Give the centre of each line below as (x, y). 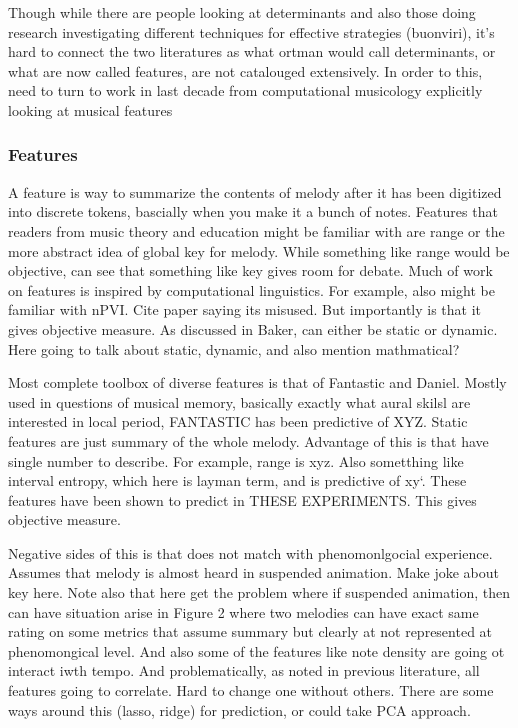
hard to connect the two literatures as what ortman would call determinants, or (252, 51)
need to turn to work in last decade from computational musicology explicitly (245, 90)
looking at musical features (90, 109)
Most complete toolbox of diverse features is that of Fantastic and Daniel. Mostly (257, 382)
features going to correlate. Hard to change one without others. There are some (251, 690)
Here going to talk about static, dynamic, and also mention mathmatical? (234, 348)
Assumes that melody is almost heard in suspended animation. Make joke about (253, 572)
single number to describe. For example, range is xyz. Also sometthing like (236, 460)
